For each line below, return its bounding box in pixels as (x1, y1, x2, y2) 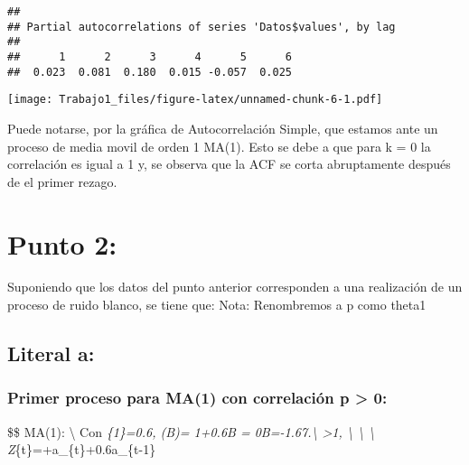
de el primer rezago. (7, 172, 117, 191)
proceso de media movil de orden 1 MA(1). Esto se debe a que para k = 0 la (7, 136, 431, 155)
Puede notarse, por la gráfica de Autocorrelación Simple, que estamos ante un (7, 118, 438, 137)
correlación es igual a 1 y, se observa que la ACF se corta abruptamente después (7, 154, 451, 173)
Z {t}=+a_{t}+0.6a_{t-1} (7, 440, 156, 459)
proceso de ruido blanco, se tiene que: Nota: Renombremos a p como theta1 (7, 295, 427, 314)
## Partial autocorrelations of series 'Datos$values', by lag (7, 20, 396, 33)
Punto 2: (7, 225, 117, 262)
